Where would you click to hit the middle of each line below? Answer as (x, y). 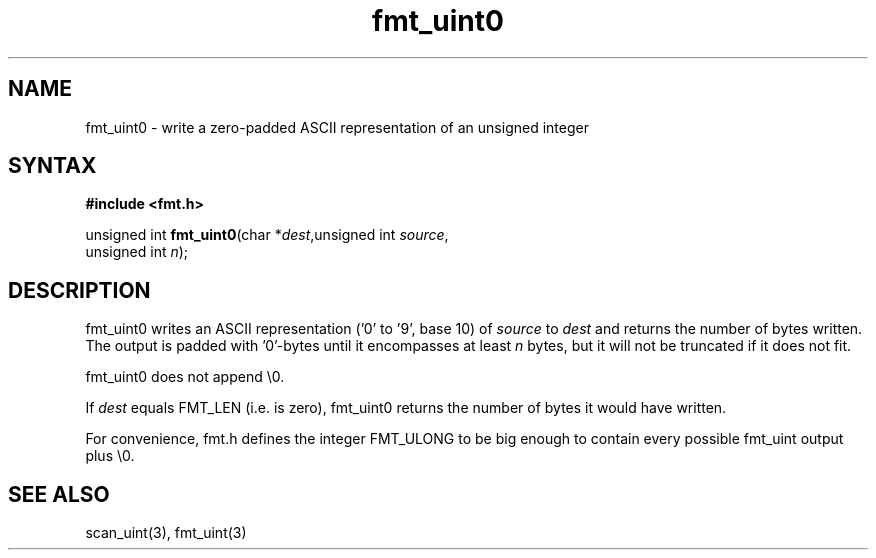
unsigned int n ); (137, 252)
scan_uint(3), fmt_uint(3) (166, 533)
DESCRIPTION (79, 290)
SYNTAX (52, 166)
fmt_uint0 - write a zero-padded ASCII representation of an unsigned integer (337, 127)
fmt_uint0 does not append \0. (185, 377)
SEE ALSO (59, 494)
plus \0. (110, 456)
